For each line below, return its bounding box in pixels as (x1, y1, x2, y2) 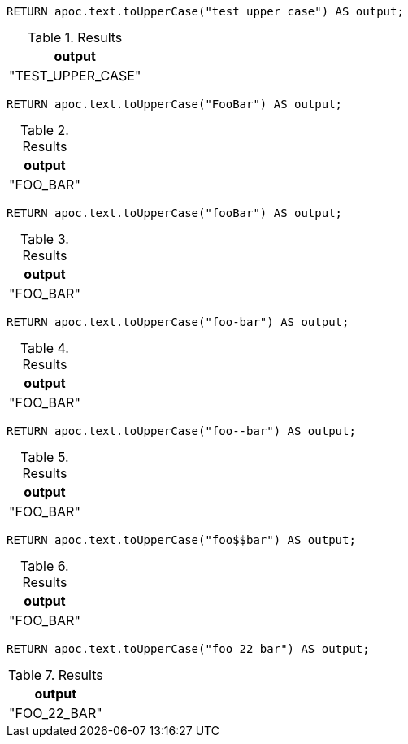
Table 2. (20, 122, 69, 138)
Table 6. (20, 558, 69, 574)
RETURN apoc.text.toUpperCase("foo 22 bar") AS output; (7, 642, 370, 655)
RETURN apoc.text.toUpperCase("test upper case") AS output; (7, 5, 404, 18)
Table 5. (20, 449, 69, 465)
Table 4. (20, 340, 69, 356)
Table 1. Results (28, 29, 123, 46)
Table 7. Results (7, 667, 103, 683)
